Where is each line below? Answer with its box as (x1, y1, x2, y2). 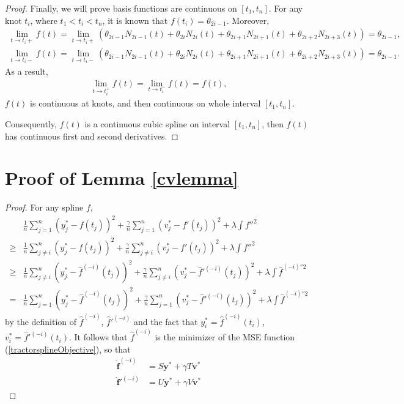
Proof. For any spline (5, 201, 84, 214)
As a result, (5, 64, 48, 77)
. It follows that (69, 331, 128, 343)
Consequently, (5, 117, 57, 130)
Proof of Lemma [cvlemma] (5, 165, 238, 190)
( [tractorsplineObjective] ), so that (5, 342, 131, 355)
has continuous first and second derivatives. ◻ (5, 129, 178, 142)
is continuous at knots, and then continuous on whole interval (30, 97, 261, 110)
